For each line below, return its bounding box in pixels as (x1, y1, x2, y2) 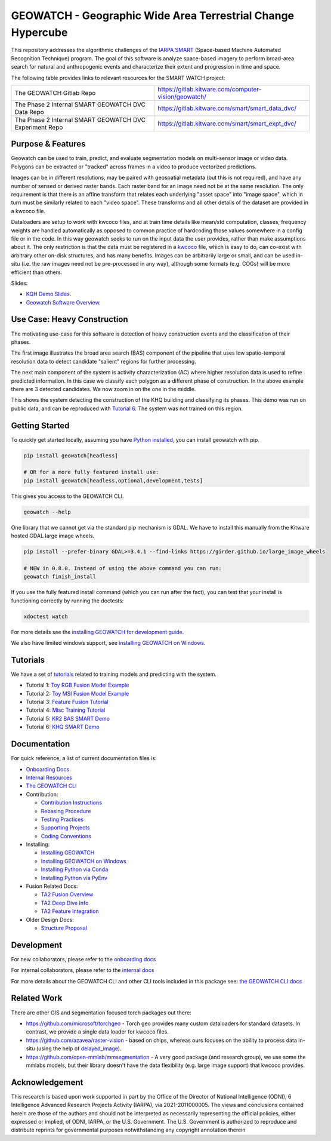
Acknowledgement (11, 1077, 83, 1087)
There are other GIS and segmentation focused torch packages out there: (11, 1009, 192, 1016)
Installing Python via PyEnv (41, 874, 107, 881)
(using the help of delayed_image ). (36, 1045, 122, 1052)
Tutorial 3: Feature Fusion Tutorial (26, 699, 109, 706)
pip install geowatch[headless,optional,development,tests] (23, 477, 203, 484)
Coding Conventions (41, 832, 92, 839)
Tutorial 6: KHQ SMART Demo (26, 723, 100, 731)
